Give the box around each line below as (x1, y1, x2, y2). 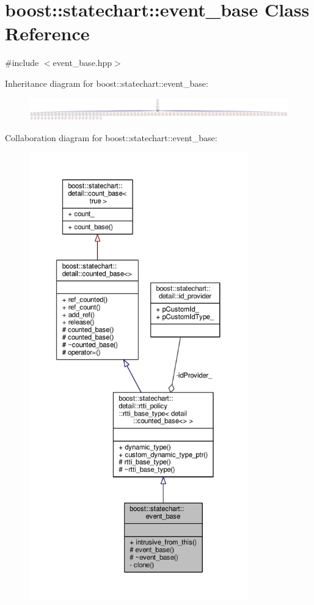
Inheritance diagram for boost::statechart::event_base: (5, 76, 208, 89)
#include (5, 56, 39, 69)
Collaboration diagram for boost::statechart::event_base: (5, 131, 217, 144)
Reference (5, 21, 90, 46)
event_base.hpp (53, 56, 112, 69)
